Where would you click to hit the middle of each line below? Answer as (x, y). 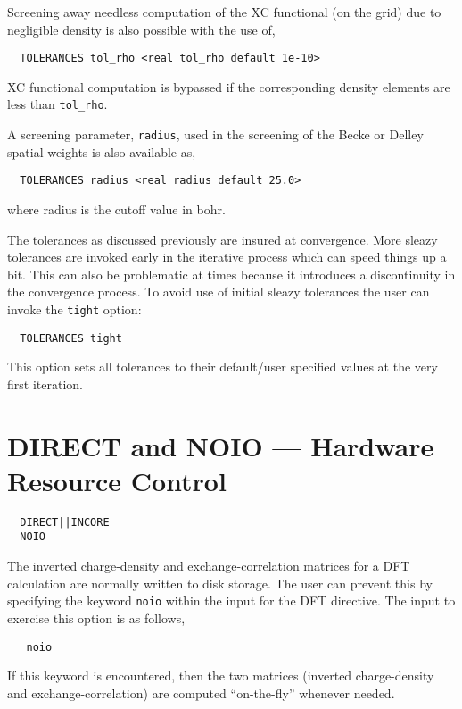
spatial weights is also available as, (102, 151)
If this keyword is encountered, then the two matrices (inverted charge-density (221, 676)
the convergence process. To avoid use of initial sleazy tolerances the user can (219, 292)
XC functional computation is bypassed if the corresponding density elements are (229, 86)
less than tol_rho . (58, 104)
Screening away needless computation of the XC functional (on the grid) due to (224, 12)
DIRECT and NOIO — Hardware (221, 445)
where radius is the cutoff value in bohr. (116, 209)
